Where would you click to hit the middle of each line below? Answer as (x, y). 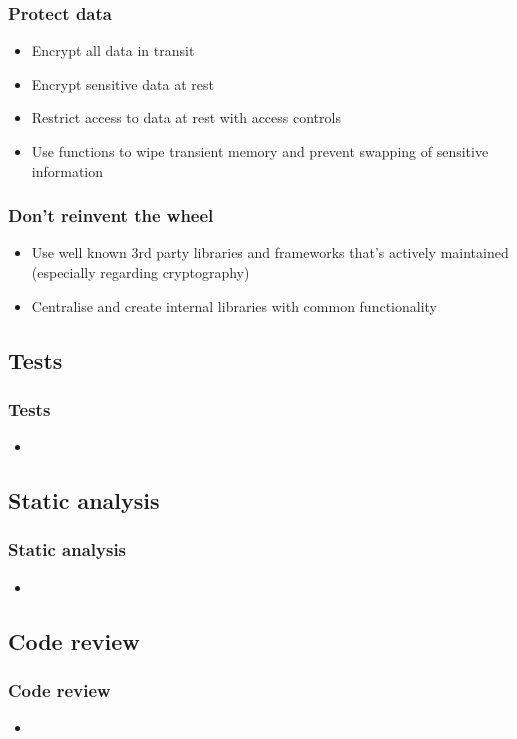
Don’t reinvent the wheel (111, 215)
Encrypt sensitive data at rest (122, 83)
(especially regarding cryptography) (140, 272)
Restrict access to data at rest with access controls (186, 117)
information (67, 170)
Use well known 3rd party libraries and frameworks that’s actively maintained (270, 252)
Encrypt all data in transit (113, 50)
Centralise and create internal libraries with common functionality (234, 305)
